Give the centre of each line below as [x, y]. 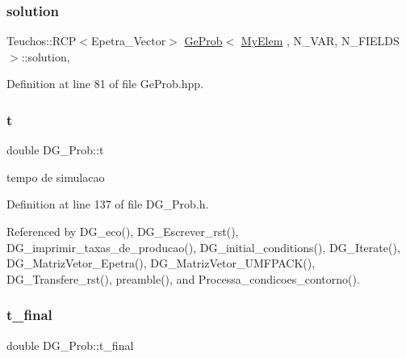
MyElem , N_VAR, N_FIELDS [320, 41]
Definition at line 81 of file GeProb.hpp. [105, 84]
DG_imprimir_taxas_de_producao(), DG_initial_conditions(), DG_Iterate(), [203, 247]
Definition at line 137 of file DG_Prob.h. [108, 204]
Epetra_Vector [129, 41]
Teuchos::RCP [42, 41]
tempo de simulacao [56, 177]
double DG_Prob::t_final [70, 345]
